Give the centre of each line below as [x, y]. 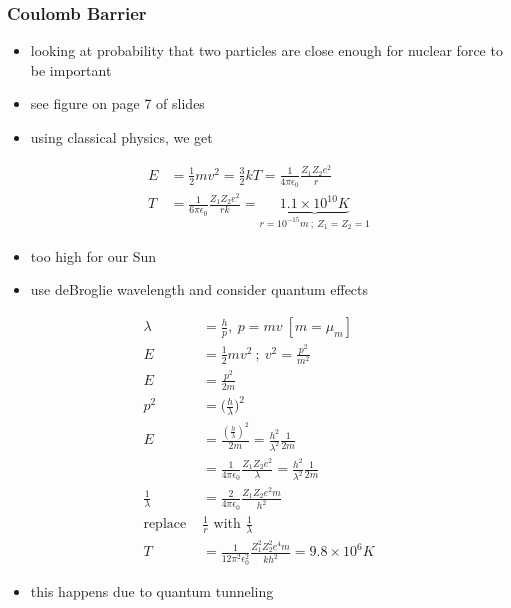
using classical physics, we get [121, 137]
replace [165, 524]
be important [71, 69]
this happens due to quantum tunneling [152, 591]
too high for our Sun [93, 255]
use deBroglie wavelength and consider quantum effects [199, 289]
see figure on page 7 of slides [117, 103]
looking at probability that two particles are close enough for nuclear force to [266, 50]
